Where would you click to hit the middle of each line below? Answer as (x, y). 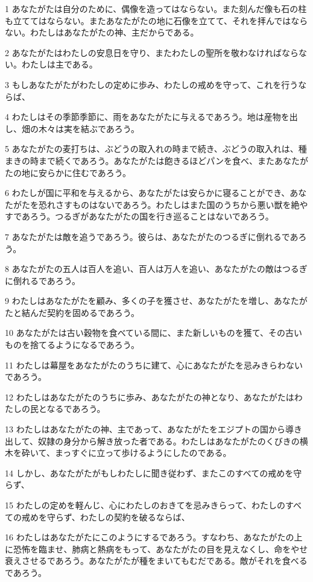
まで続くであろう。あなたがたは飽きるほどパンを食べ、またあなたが (173, 160)
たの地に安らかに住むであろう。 (68, 172)
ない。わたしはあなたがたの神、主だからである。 (102, 32)
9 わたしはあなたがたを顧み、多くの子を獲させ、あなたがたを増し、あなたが (156, 301)
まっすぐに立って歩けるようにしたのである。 (143, 453)
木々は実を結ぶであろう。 (89, 128)
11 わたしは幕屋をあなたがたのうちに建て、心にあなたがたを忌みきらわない (154, 365)
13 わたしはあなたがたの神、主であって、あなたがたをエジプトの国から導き (154, 429)
